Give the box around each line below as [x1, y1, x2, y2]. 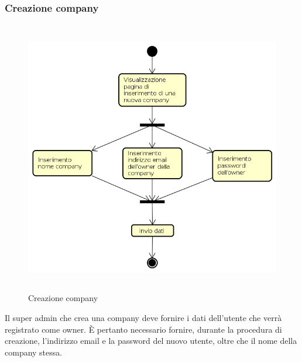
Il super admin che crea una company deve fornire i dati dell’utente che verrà [5, 311, 282, 323]
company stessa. [5, 346, 63, 358]
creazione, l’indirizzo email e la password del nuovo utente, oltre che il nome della [5, 334, 297, 347]
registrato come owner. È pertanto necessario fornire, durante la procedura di [5, 323, 282, 335]
